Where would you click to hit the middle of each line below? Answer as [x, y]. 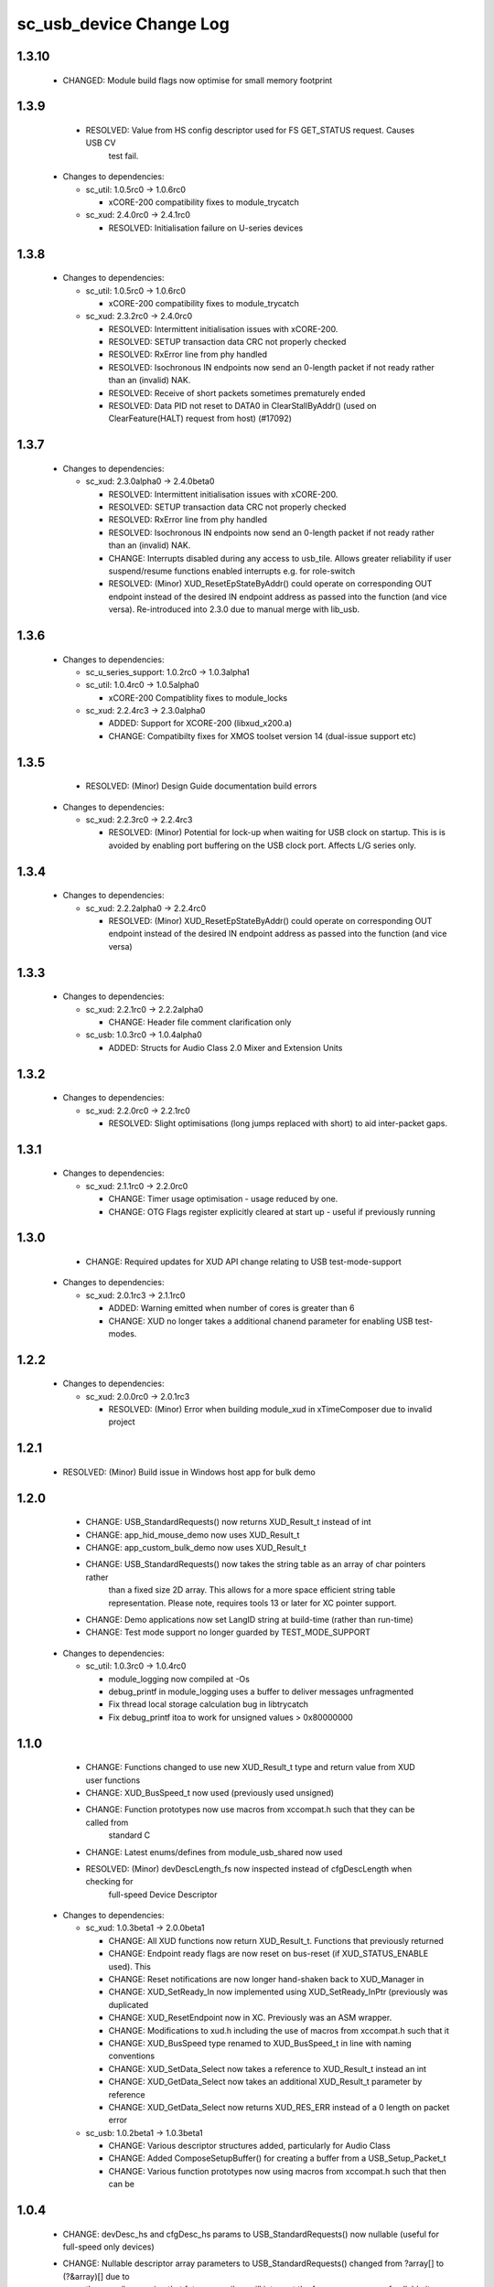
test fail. [123, 156]
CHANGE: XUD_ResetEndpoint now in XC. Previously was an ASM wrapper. [250, 2018]
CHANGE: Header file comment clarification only [200, 1022]
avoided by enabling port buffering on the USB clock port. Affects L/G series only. [262, 845]
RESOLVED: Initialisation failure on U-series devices [206, 228]
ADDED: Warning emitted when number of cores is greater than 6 [231, 1308]
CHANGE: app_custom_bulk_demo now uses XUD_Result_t [196, 1548]
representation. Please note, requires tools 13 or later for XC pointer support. [252, 1603]
